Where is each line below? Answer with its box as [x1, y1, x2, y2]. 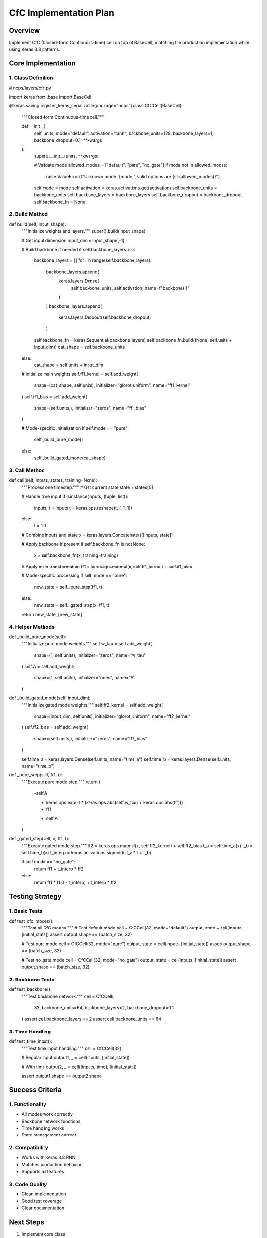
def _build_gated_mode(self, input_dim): [9, 695, 91, 701]
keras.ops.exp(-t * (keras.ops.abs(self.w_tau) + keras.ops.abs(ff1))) [46, 799, 183, 805]
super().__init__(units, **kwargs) [34, 153, 99, 159]
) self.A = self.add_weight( [21, 664, 75, 670]
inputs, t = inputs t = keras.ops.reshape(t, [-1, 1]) [34, 505, 132, 511]
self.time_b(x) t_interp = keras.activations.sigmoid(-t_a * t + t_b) [21, 849, 152, 855]
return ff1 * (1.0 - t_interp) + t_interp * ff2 [34, 879, 117, 885]
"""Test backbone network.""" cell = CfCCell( [21, 993, 114, 999]
